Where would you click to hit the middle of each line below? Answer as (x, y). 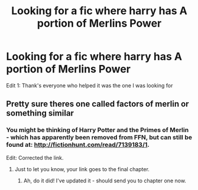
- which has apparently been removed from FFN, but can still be (99, 137)
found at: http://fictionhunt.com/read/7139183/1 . (78, 145)
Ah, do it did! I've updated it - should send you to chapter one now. (105, 181)
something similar (40, 113)
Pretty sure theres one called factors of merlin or (98, 104)
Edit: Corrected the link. (35, 158)
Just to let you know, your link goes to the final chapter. (82, 169)
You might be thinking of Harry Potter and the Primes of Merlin (98, 130)
